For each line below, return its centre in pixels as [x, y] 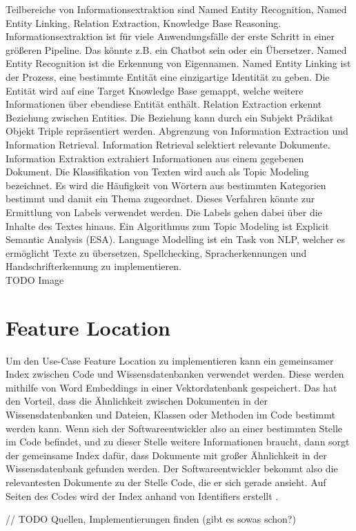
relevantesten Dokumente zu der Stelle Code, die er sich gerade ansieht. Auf [166, 482]
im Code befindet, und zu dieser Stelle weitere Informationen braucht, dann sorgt [178, 442]
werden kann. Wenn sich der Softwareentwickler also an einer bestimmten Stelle [174, 428]
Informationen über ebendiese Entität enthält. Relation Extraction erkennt [164, 104]
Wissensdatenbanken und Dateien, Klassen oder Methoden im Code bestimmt [170, 414]
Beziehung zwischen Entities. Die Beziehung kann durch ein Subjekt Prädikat [170, 117]
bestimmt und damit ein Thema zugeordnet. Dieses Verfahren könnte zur [160, 199]
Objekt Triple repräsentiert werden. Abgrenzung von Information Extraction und [177, 131]
